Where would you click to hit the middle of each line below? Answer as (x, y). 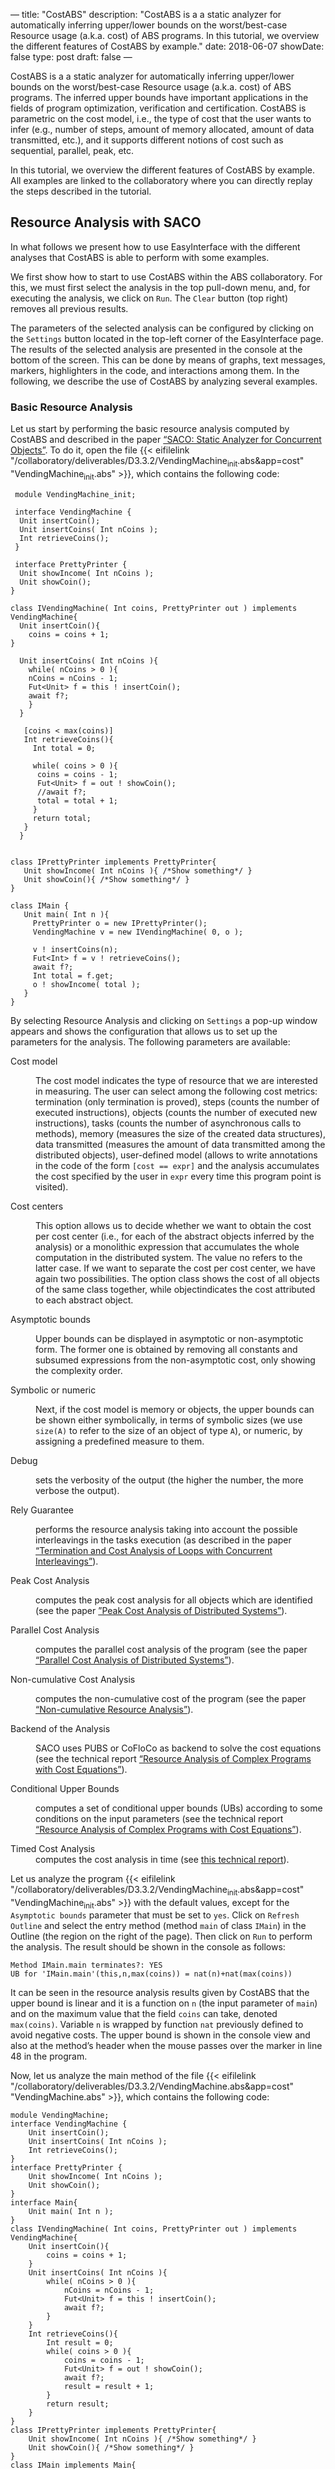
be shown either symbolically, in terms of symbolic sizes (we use (169, 1420)
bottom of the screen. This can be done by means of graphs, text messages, (168, 360)
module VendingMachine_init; (75, 494)
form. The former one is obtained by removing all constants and (166, 1349)
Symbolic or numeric (53, 1390)
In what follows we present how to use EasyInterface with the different (155, 246)
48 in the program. (49, 2056)
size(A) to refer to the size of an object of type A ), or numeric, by (169, 1430)
